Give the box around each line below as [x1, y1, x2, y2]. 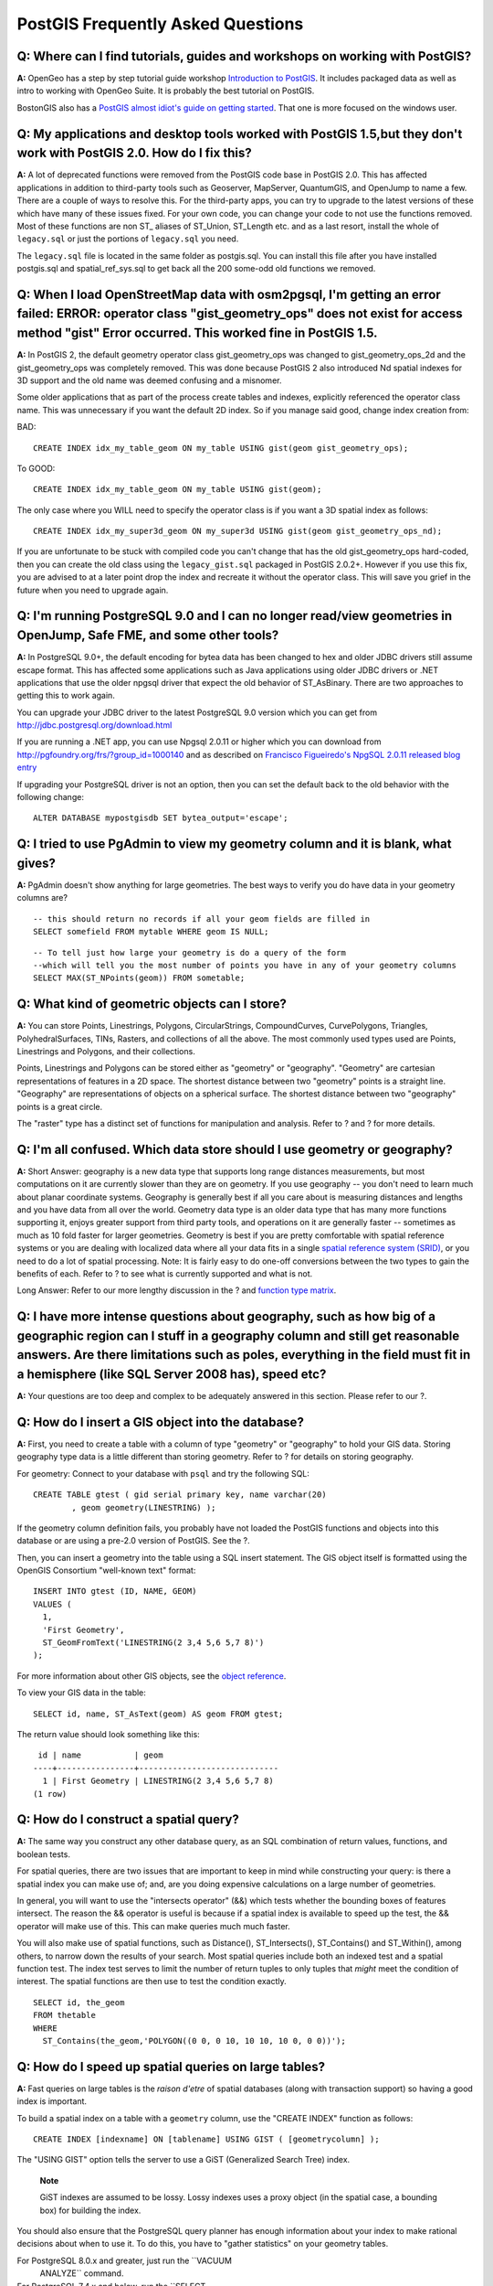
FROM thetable [33, 2010, 96, 2021]
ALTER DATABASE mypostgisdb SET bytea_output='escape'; [33, 813, 288, 823]
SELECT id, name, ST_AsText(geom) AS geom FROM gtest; [33, 1708, 284, 1719]
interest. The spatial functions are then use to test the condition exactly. [16, 1976, 287, 1987]
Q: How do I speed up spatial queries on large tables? [16, 2058, 326, 2075]
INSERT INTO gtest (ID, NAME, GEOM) [33, 1586, 197, 1597]
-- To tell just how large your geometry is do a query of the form [33, 947, 346, 957]
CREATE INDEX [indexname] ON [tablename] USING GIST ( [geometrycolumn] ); [33, 2133, 380, 2144]
